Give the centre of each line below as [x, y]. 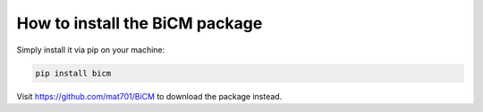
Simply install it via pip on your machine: [91, 50]
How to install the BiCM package [140, 23]
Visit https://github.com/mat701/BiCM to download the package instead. [149, 96]
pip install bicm [73, 73]
